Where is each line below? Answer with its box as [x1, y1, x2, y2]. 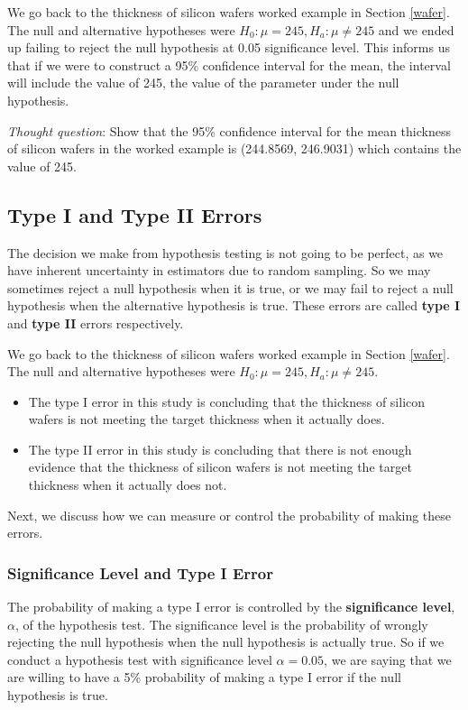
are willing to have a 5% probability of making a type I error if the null [7, 668, 401, 687]
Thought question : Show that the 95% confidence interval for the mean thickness [7, 121, 451, 140]
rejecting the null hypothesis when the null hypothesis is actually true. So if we [7, 632, 445, 651]
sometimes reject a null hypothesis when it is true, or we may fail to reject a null [7, 278, 454, 297]
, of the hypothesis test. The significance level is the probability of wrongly [14, 614, 428, 633]
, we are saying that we [324, 650, 452, 669]
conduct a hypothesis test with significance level [7, 650, 272, 669]
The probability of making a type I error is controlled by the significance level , [7, 597, 455, 616]
